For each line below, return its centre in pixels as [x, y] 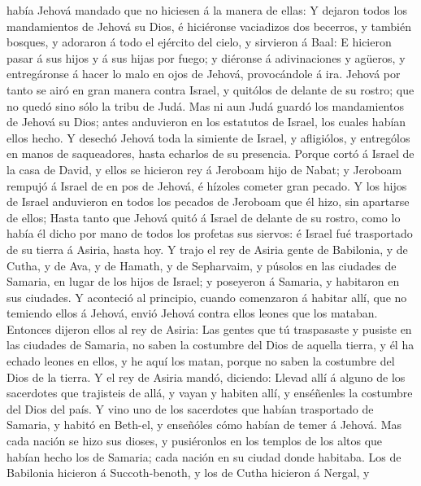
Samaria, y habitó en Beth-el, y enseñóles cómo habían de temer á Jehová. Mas [204, 425]
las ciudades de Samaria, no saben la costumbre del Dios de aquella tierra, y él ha [210, 345]
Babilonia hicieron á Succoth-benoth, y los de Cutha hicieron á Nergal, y [188, 473]
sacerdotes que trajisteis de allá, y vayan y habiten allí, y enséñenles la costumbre [210, 393]
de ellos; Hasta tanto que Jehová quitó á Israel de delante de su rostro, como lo [204, 217]
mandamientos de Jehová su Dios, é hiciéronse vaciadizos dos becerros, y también [209, 26]
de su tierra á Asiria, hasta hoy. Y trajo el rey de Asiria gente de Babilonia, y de [207, 249]
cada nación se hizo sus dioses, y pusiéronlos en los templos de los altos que [195, 441]
